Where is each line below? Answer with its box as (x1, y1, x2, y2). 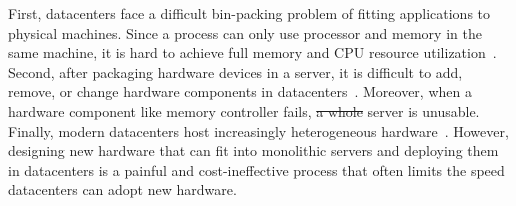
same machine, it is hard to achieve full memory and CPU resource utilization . (8, 42, 497, 63)
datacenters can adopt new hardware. (8, 179, 237, 200)
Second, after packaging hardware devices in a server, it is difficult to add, (8, 61, 463, 82)
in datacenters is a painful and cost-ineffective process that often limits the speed (8, 159, 505, 180)
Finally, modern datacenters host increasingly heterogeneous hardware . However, (8, 120, 509, 141)
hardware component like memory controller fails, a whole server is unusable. (8, 100, 480, 121)
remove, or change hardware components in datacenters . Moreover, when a (8, 81, 472, 102)
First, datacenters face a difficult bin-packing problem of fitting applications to (8, 3, 491, 23)
